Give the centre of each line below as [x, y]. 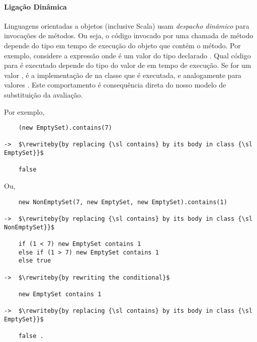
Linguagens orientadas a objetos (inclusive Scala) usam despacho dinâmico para [127, 25]
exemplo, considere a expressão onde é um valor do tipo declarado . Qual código [127, 55]
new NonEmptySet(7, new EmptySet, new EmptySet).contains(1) [123, 202]
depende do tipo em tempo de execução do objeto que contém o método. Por [122, 45]
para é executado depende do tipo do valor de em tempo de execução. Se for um [128, 65]
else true [35, 261]
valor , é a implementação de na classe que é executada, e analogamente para [123, 75]
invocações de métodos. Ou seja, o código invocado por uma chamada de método [129, 35]
